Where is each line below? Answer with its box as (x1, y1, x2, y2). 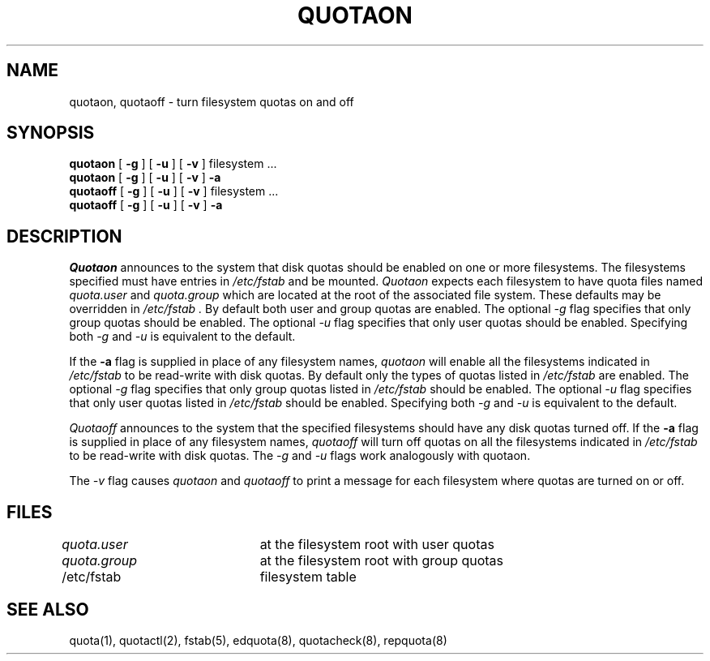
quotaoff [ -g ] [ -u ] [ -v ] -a (69, 198, 223, 212)
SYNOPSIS (6, 122, 95, 144)
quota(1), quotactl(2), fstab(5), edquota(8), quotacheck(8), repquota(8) (69, 633, 447, 647)
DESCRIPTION (6, 225, 122, 247)
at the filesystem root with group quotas (259, 552, 504, 569)
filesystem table (259, 569, 357, 586)
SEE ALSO (6, 599, 89, 620)
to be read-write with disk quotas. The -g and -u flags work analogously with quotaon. (69, 449, 531, 463)
